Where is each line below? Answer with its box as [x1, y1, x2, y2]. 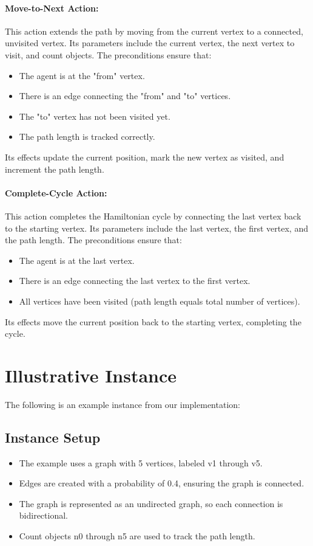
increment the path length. [5, 162, 104, 175]
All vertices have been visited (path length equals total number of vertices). [19, 294, 300, 307]
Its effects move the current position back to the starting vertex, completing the [5, 315, 301, 328]
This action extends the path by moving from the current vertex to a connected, [5, 24, 303, 37]
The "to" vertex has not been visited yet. [19, 109, 170, 122]
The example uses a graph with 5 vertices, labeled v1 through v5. [19, 456, 263, 469]
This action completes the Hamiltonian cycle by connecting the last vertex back [5, 209, 301, 222]
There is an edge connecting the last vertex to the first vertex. [19, 274, 251, 287]
